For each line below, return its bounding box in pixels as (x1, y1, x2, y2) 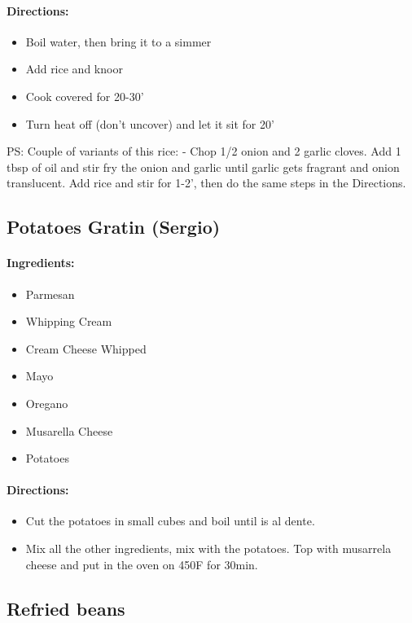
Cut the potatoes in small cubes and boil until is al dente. (25, 512, 315, 529)
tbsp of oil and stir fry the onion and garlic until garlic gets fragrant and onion (7, 158, 400, 175)
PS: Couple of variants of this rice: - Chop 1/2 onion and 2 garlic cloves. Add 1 (7, 143, 401, 160)
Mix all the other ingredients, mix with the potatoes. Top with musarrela (25, 540, 392, 557)
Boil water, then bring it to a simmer (25, 33, 212, 50)
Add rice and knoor (25, 60, 123, 77)
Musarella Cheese (25, 422, 113, 439)
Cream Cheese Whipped (25, 340, 147, 357)
